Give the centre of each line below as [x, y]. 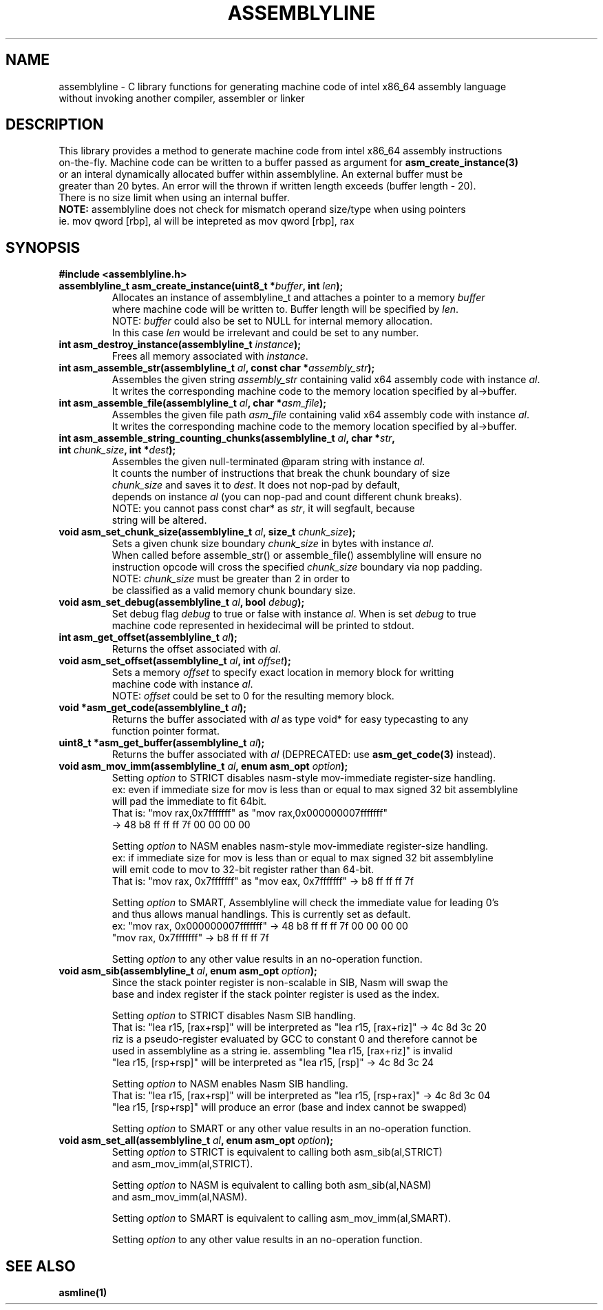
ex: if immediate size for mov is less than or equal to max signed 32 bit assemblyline [303, 858]
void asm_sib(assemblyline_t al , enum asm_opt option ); [188, 971]
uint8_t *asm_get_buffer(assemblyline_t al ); [162, 743]
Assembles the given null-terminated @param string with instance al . [268, 462]
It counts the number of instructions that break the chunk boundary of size [281, 473]
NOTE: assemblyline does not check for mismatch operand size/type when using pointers [262, 209]
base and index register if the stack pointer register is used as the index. [276, 994]
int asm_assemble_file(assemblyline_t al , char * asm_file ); [192, 403]
